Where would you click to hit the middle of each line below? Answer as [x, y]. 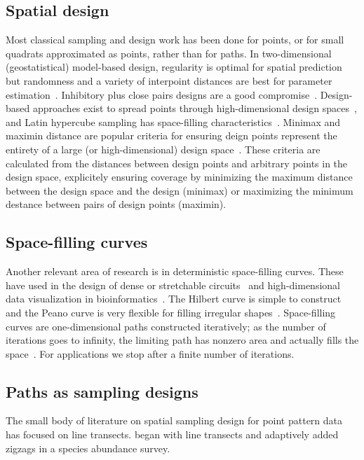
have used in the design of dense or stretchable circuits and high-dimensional [173, 285]
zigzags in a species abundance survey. [88, 448]
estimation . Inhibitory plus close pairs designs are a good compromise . [162, 94]
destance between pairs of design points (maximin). [116, 204]
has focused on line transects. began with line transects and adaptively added [172, 434]
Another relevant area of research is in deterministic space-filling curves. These [175, 271]
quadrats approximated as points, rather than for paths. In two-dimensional [169, 53]
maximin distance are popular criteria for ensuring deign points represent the [171, 135]
